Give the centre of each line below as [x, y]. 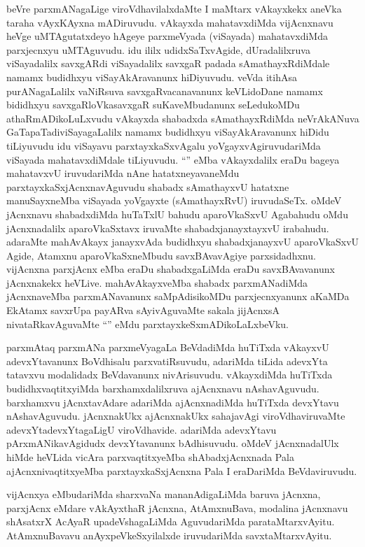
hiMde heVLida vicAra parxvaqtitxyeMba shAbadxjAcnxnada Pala [150, 457]
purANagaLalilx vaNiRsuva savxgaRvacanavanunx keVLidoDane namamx [165, 91]
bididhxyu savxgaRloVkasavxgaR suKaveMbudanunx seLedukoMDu [153, 105]
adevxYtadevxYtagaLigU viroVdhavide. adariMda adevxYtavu [142, 429]
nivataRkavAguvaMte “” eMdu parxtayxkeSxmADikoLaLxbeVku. [147, 324]
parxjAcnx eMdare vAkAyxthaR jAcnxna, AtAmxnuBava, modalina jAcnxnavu [177, 507]
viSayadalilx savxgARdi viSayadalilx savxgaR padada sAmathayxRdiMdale [168, 63]
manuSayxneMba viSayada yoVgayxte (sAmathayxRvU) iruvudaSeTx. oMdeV [174, 200]
